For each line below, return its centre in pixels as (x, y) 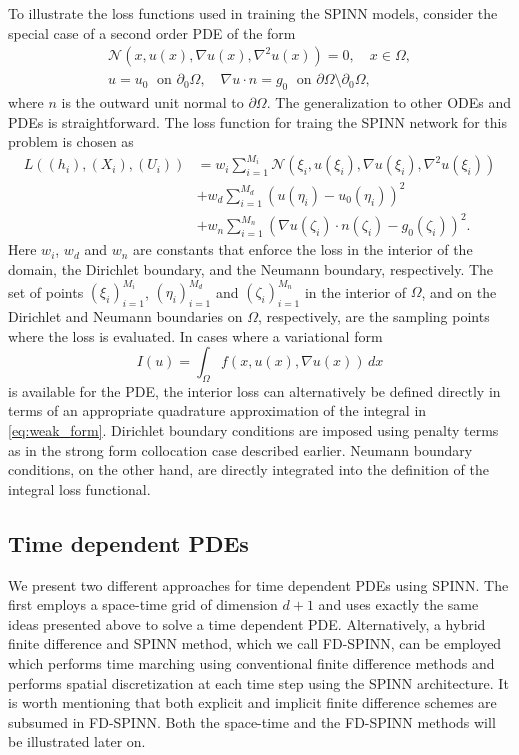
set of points (46, 291)
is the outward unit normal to (152, 102)
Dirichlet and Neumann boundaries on (125, 315)
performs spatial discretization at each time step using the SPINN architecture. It (258, 682)
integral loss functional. (79, 488)
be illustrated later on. (77, 741)
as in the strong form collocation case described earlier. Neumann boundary (240, 449)
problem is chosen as (71, 141)
